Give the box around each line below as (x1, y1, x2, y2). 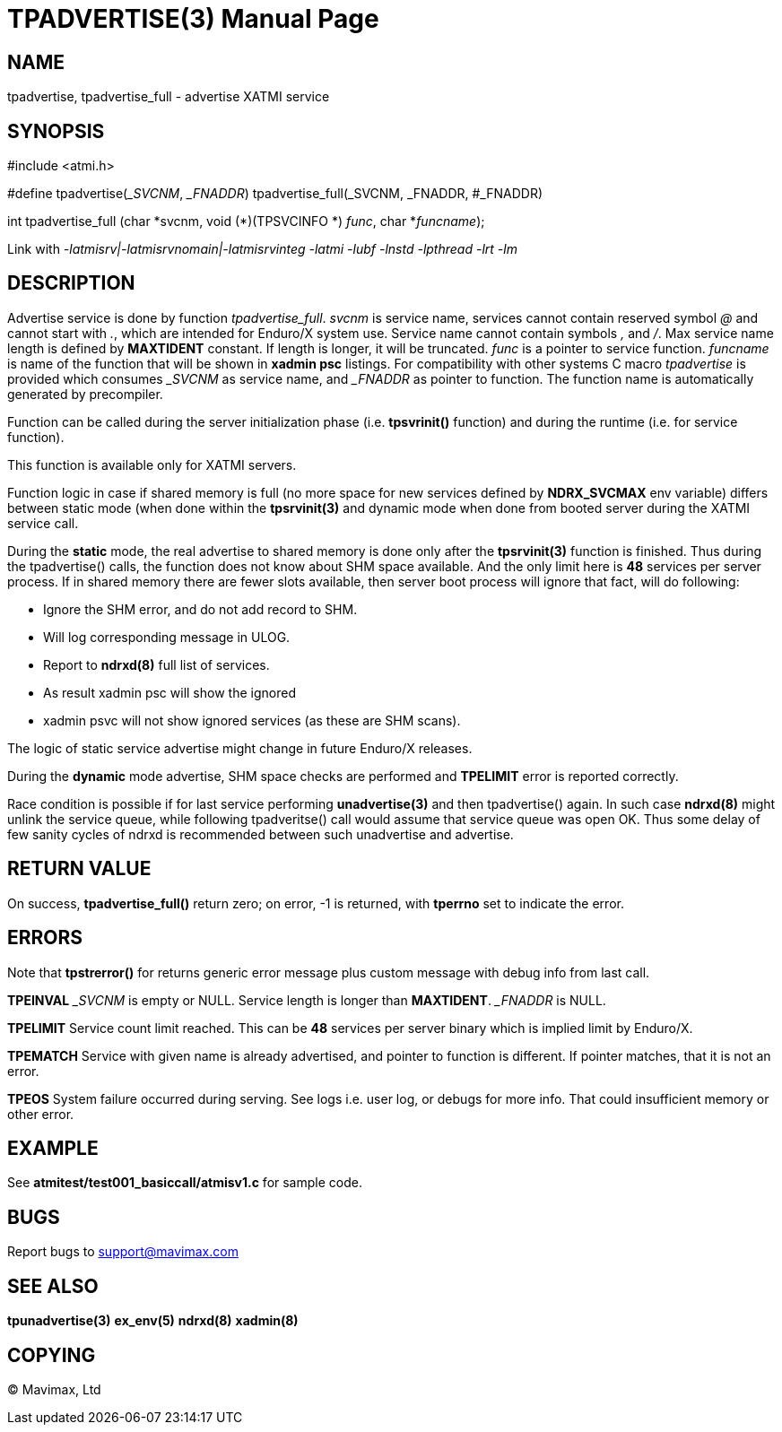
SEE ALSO (7, 1274, 99, 1297)
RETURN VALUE (7, 857, 152, 881)
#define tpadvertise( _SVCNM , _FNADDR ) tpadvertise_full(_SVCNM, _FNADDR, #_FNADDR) (7, 186, 543, 202)
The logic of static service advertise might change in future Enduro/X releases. (7, 740, 473, 756)
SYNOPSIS (7, 119, 105, 143)
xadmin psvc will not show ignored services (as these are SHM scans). (43, 712, 461, 728)
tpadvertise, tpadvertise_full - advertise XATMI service (7, 89, 330, 105)
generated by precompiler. (7, 386, 163, 402)
